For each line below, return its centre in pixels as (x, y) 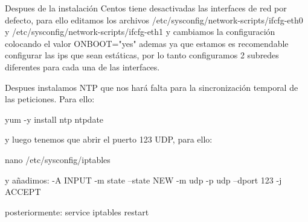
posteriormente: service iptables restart (77, 211)
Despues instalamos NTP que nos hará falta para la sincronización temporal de (152, 87)
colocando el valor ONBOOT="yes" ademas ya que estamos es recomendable (147, 43)
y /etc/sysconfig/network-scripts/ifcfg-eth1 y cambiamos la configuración (140, 32)
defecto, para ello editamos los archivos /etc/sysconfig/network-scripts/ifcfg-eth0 (154, 20)
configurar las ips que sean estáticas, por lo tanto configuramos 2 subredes (142, 55)
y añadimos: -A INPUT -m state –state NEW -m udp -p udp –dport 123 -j (143, 180)
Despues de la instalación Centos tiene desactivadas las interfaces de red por (146, 8)
